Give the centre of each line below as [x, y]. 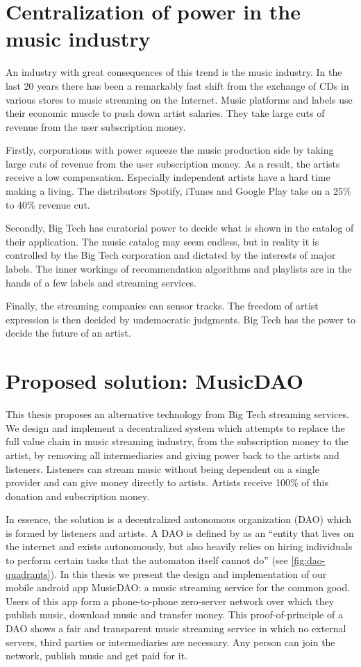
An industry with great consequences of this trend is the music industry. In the [174, 72]
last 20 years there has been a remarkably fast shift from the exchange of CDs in [177, 85]
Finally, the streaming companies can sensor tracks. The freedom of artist [162, 306]
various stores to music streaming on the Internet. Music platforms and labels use [179, 99]
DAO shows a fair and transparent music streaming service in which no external [176, 628]
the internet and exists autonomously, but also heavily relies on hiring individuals [179, 546]
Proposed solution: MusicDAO [154, 381]
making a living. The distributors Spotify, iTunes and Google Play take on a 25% [178, 191]
